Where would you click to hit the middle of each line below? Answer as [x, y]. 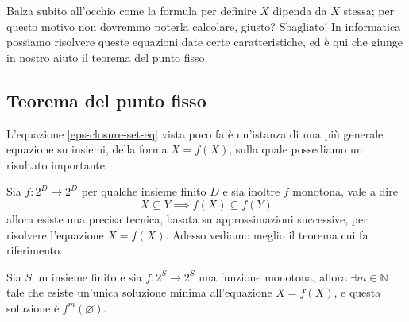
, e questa [357, 292]
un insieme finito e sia [89, 276]
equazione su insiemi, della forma [87, 149]
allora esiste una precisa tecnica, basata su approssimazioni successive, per [187, 218]
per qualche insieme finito [144, 191]
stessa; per [369, 10]
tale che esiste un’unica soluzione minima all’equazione [139, 292]
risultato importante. [57, 164]
